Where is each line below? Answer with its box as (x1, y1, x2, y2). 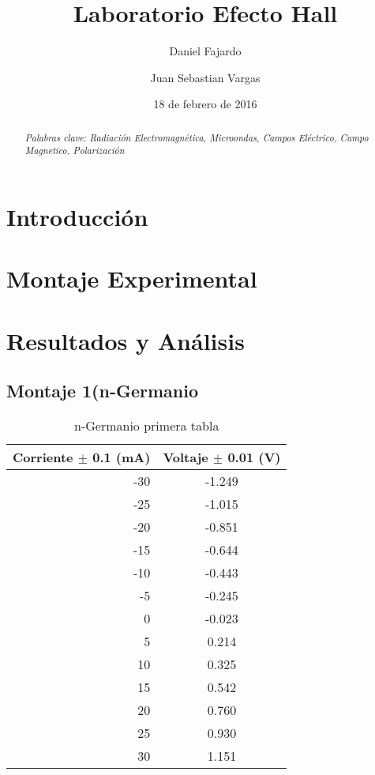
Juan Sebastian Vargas (150, 69, 261, 85)
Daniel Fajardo (169, 43, 242, 59)
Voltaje (163, 448, 208, 467)
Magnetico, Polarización (24, 144, 125, 157)
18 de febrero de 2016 (153, 96, 257, 112)
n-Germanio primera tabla (74, 416, 219, 435)
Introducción (6, 201, 148, 233)
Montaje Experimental (6, 262, 257, 295)
